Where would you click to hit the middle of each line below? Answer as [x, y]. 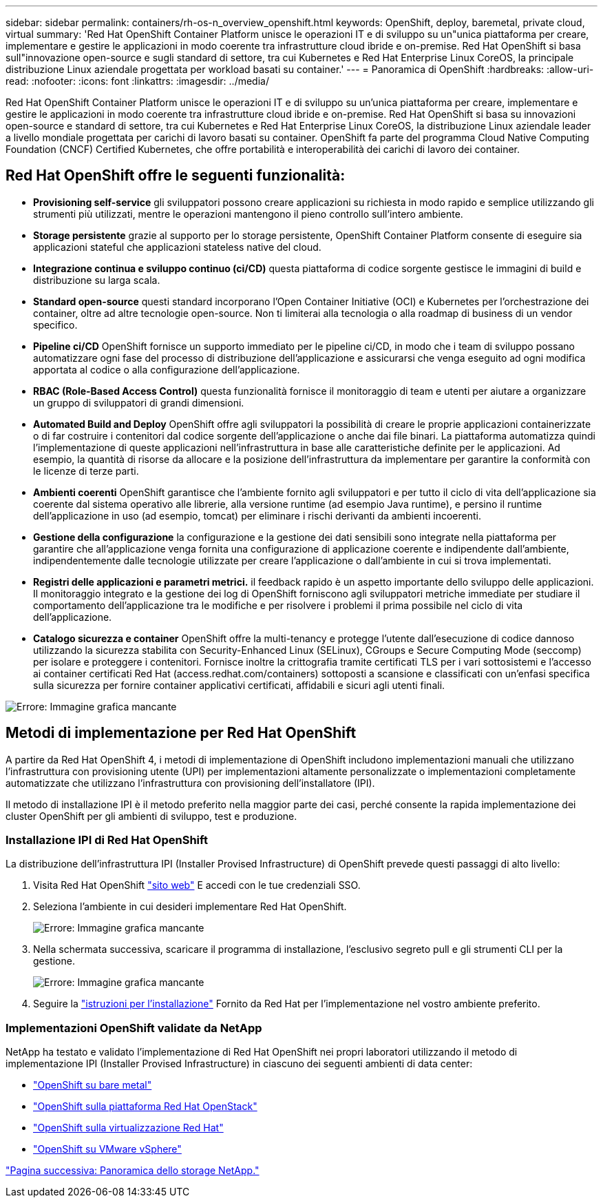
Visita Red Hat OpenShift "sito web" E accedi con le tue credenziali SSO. [197, 885]
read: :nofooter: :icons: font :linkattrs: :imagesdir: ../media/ [137, 81]
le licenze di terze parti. [86, 471]
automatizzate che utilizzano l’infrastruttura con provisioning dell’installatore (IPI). [190, 783]
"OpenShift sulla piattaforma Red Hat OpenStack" [145, 1107]
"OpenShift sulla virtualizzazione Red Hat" [128, 1128]
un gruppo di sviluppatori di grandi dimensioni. [139, 402]
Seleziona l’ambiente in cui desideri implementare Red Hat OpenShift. [190, 907]
